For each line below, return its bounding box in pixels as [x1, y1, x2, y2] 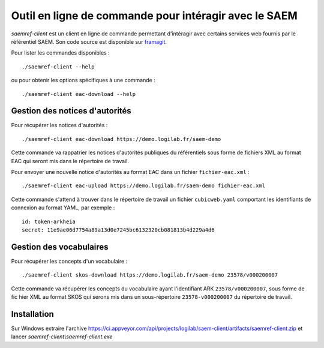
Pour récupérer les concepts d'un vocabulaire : [11, 257, 128, 265]
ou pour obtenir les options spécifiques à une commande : [11, 77, 155, 84]
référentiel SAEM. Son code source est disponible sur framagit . [11, 38, 167, 45]
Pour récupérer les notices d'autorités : [11, 122, 108, 129]
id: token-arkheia [22, 218, 76, 225]
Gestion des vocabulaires [11, 242, 109, 252]
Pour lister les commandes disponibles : [11, 49, 110, 56]
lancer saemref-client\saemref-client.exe [11, 333, 113, 340]
